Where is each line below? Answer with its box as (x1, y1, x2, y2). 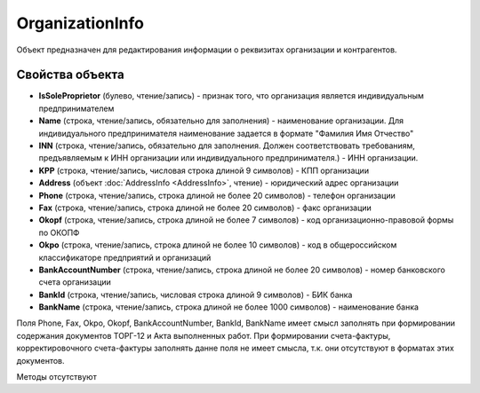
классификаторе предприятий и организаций (38, 252, 212, 263)
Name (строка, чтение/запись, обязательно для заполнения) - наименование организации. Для (38, 115, 404, 126)
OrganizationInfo (16, 13, 145, 33)
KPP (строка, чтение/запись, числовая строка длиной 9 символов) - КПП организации (38, 165, 369, 176)
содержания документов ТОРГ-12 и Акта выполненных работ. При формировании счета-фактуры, (16, 330, 391, 341)
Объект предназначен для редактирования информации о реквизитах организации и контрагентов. (16, 44, 397, 55)
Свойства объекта (16, 67, 124, 83)
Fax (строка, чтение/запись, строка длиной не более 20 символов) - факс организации (38, 202, 372, 213)
